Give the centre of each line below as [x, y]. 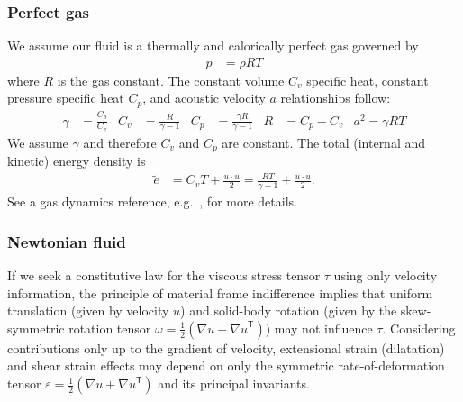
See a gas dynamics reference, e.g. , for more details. [152, 201]
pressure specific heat [66, 98]
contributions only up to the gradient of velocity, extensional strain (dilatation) [226, 347]
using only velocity [386, 275]
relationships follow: [336, 98]
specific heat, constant [368, 80]
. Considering [419, 328]
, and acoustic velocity [204, 98]
